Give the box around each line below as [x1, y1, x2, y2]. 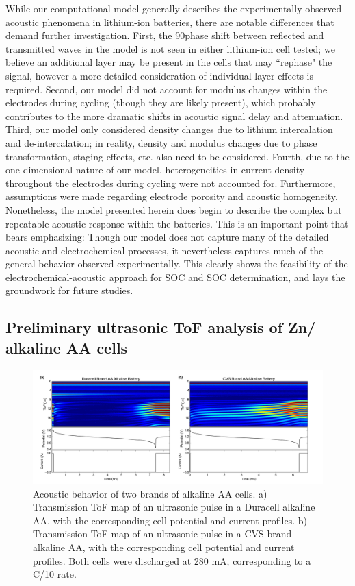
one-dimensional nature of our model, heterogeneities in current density [5, 162, 305, 177]
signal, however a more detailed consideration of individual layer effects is [5, 68, 314, 82]
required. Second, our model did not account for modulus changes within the [5, 82, 328, 96]
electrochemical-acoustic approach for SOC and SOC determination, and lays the [5, 269, 345, 284]
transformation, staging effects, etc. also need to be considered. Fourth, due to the [5, 149, 350, 163]
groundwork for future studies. [5, 283, 133, 297]
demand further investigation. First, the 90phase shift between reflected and [5, 28, 324, 42]
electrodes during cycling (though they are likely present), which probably [5, 95, 316, 110]
